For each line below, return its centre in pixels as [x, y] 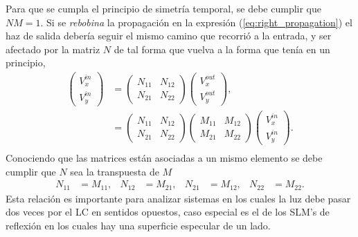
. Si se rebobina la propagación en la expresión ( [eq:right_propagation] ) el [196, 22]
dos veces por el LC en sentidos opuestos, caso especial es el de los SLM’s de [168, 212]
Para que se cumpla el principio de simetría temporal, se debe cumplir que [163, 8]
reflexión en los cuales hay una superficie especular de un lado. [138, 225]
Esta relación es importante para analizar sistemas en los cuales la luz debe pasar [178, 198]
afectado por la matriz [53, 49]
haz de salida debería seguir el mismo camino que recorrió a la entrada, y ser [169, 36]
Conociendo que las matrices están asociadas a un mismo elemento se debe [164, 158]
